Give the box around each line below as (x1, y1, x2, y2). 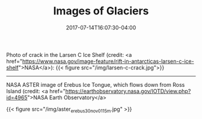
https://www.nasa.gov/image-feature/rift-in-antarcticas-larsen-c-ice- (22, 57, 194, 65)
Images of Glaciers (53, 4, 149, 18)
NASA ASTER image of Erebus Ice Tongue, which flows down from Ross (6, 81, 185, 88)
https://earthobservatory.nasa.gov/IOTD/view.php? (65, 87, 191, 94)
